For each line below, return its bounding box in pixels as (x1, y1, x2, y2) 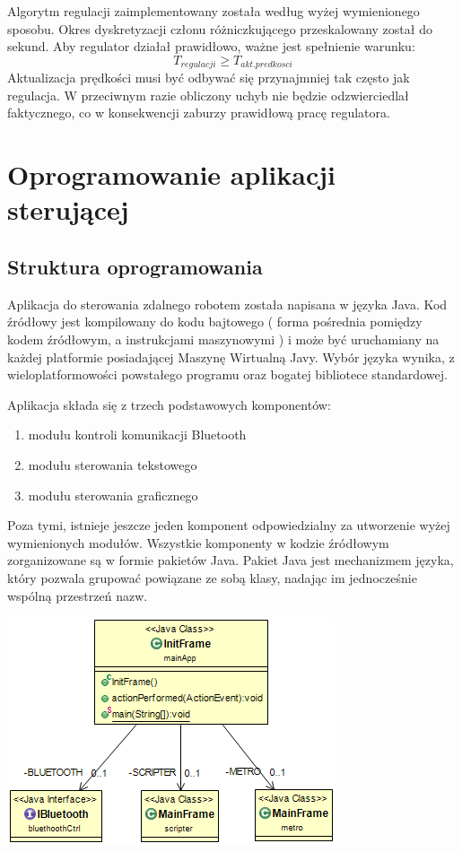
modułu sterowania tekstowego (28, 455, 197, 474)
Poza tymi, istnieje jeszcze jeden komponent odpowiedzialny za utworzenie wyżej (7, 516, 450, 535)
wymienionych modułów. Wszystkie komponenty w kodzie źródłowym (7, 533, 389, 552)
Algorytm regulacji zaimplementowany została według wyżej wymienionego (7, 2, 420, 20)
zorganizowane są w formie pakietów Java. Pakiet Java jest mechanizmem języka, (7, 551, 454, 569)
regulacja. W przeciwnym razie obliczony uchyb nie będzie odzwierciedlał (7, 85, 409, 104)
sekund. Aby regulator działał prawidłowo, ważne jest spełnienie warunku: (7, 37, 415, 56)
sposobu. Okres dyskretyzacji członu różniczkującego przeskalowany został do (7, 19, 432, 38)
